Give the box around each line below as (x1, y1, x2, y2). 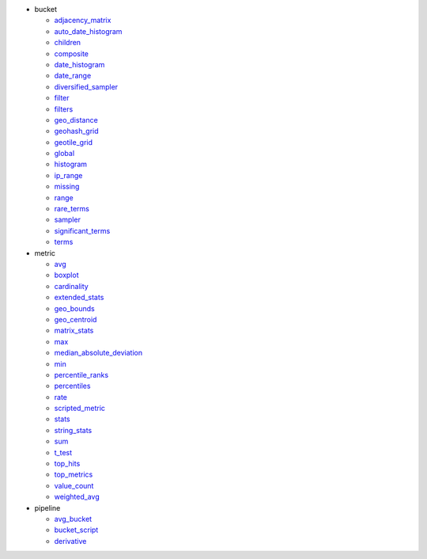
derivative (54, 536, 87, 546)
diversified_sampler (54, 82, 119, 91)
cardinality (54, 281, 89, 291)
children (54, 38, 81, 48)
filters (54, 104, 74, 114)
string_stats (54, 425, 93, 435)
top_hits (54, 459, 81, 469)
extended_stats (54, 293, 104, 302)
